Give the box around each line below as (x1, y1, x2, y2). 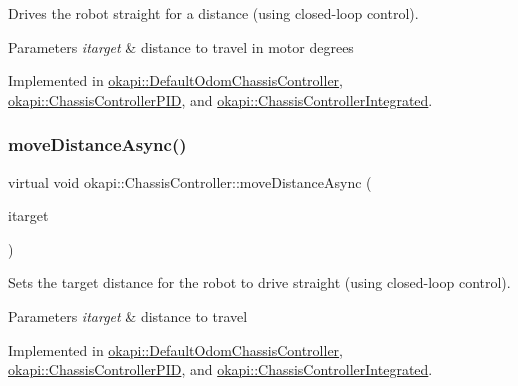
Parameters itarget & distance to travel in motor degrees (8, 36, 354, 57)
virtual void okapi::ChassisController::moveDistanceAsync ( (8, 171, 372, 192)
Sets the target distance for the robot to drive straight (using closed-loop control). (8, 272, 511, 293)
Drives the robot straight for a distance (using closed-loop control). (8, 3, 419, 23)
